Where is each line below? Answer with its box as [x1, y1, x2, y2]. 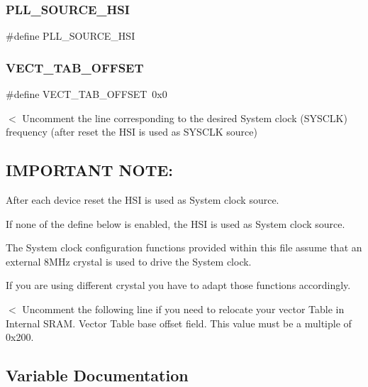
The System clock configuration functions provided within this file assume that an [6, 240, 362, 255]
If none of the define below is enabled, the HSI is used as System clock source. [6, 216, 345, 231]
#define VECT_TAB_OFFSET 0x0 [6, 87, 167, 102]
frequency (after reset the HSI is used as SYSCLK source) [6, 124, 257, 139]
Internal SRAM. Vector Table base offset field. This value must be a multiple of [6, 315, 352, 330]
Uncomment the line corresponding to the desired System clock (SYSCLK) [22, 110, 347, 125]
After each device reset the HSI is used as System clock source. [6, 192, 279, 207]
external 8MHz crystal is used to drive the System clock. [6, 254, 252, 268]
